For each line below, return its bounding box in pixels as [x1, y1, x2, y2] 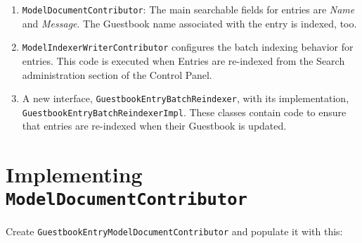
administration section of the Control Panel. [22, 67, 212, 82]
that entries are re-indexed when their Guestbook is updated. [22, 118, 287, 133]
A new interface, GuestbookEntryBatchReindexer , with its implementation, [22, 91, 349, 106]
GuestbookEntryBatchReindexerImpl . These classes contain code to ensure [22, 104, 347, 119]
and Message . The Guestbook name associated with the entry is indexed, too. [22, 15, 357, 30]
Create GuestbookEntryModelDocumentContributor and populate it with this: [6, 224, 343, 239]
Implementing [6, 160, 143, 189]
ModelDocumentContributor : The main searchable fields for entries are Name [22, 2, 355, 16]
